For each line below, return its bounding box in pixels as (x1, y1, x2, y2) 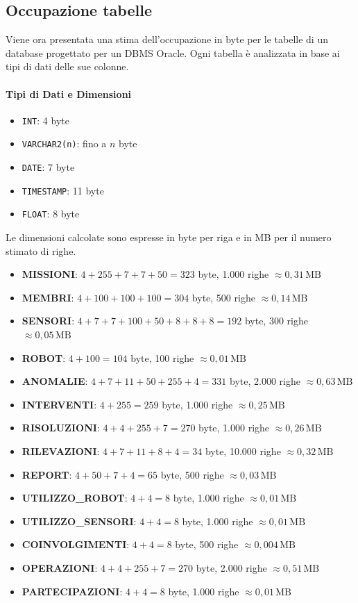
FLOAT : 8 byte (22, 206, 80, 221)
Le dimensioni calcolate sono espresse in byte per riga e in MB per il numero (6, 230, 332, 245)
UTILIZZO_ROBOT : (22, 490, 128, 505)
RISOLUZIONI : (22, 420, 100, 435)
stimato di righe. (6, 243, 76, 258)
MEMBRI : (22, 290, 74, 304)
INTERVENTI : (22, 397, 97, 411)
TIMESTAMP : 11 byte (22, 183, 104, 197)
